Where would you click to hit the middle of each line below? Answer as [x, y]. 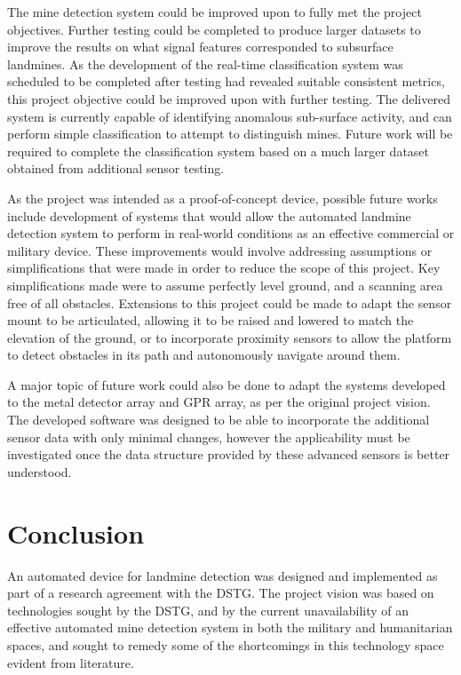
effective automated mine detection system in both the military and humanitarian [230, 627]
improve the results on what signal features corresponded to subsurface [200, 47]
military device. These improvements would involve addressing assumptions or [220, 250]
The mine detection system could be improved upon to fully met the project [215, 12]
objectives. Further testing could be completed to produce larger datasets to [214, 29]
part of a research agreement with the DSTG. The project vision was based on [221, 593]
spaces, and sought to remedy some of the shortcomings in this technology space [226, 644]
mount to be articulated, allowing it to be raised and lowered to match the [211, 320]
